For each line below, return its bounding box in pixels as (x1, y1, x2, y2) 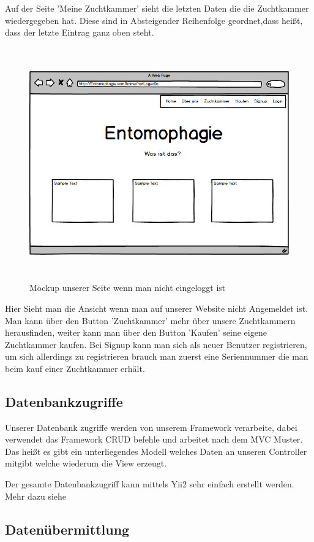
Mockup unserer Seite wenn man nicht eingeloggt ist (29, 281, 226, 294)
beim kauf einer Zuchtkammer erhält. (5, 362, 145, 374)
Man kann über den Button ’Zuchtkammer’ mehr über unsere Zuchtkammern (5, 314, 296, 327)
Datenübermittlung (5, 519, 130, 538)
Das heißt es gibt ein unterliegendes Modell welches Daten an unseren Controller (5, 444, 307, 457)
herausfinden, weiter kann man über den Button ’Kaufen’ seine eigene (5, 326, 267, 339)
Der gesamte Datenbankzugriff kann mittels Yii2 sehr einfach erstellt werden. (5, 478, 294, 490)
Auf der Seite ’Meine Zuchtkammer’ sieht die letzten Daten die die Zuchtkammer (5, 2, 309, 14)
